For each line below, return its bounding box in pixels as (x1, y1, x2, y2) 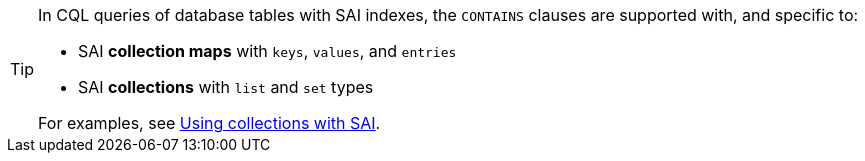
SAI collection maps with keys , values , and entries (78, 41, 457, 61)
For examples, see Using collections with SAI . (38, 113, 381, 133)
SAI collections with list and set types (78, 77, 374, 97)
